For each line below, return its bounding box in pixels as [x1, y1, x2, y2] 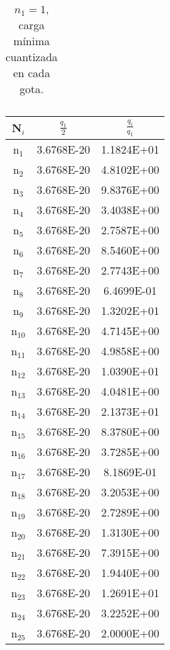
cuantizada [6, 49, 58, 65]
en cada [12, 65, 51, 81]
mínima [13, 33, 50, 49]
